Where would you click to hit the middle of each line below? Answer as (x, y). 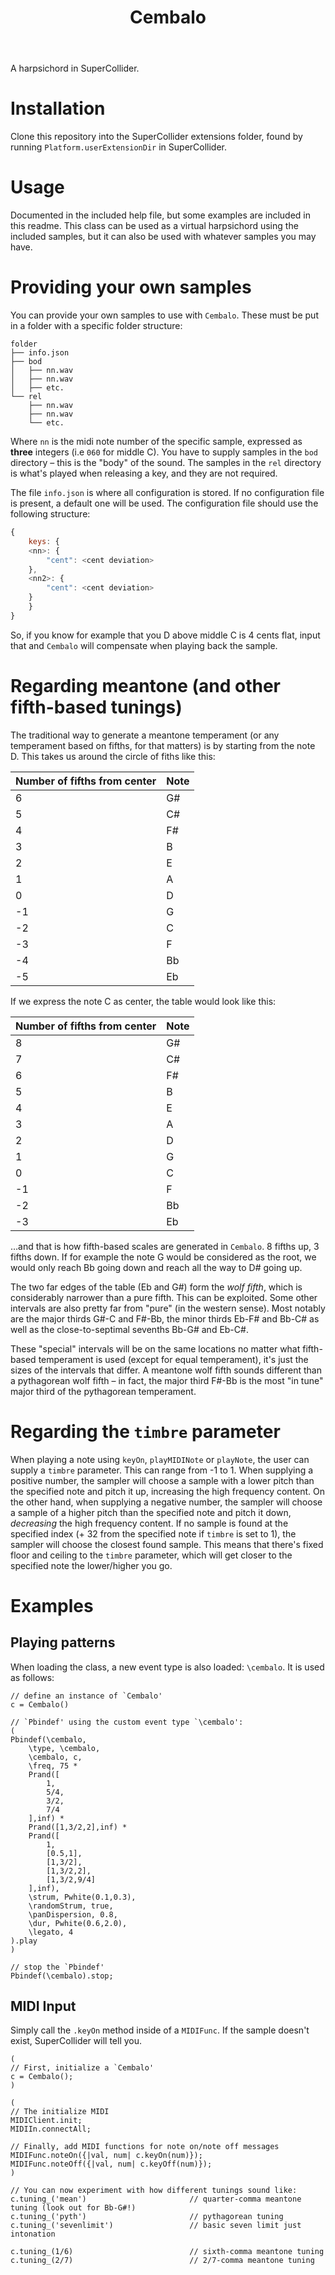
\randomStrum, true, (71, 1906)
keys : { (44, 541)
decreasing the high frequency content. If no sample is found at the (149, 1523)
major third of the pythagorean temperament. (103, 1391)
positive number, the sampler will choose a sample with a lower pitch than (162, 1480)
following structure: (50, 514)
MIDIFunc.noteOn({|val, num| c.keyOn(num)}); (106, 2156)
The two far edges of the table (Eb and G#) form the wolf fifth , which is (156, 1287)
